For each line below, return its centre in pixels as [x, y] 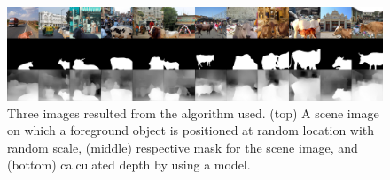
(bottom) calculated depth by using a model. [129, 165]
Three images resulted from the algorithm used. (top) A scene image [193, 112]
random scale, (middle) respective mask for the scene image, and [183, 147]
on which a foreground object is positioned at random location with [191, 130]
